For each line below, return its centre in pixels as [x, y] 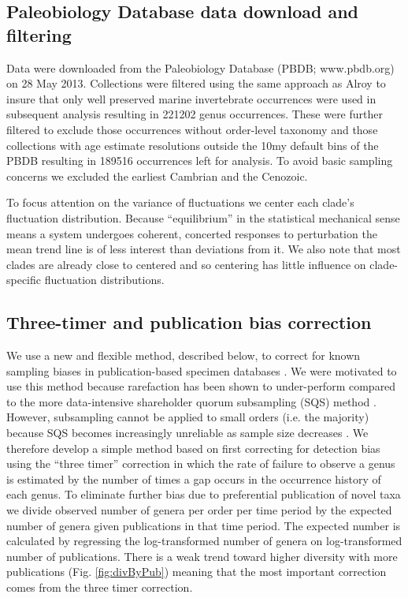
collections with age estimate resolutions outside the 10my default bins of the [193, 145]
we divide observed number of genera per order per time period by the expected [199, 510]
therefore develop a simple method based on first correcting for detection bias [193, 448]
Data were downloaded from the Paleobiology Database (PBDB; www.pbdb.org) [200, 67]
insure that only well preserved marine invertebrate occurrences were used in [191, 98]
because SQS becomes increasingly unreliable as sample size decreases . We [187, 433]
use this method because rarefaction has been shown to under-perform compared [201, 386]
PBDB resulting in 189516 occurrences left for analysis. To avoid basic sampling [200, 161]
